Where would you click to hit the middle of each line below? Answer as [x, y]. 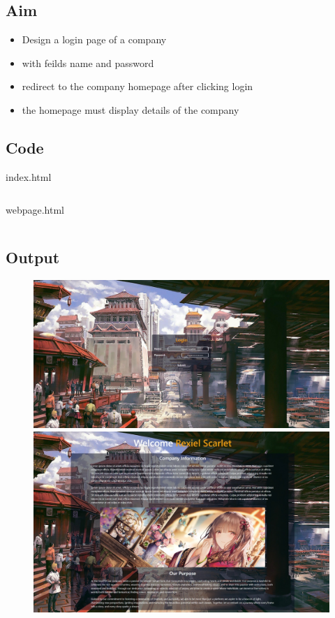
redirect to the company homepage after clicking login [137, 86]
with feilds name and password [88, 62]
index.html [29, 176]
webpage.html [35, 210]
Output [33, 257]
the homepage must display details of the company [131, 109]
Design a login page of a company [94, 39]
